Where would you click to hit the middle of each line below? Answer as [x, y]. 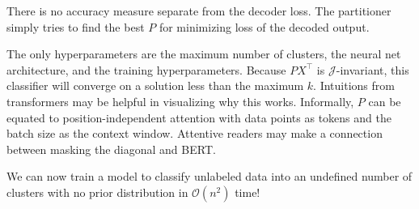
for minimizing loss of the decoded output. [264, 26]
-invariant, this [372, 69]
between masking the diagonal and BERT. [111, 149]
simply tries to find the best [76, 26]
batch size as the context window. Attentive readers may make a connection [195, 133]
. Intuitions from [354, 85]
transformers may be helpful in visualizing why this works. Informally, [180, 101]
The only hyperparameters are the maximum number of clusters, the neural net [204, 54]
